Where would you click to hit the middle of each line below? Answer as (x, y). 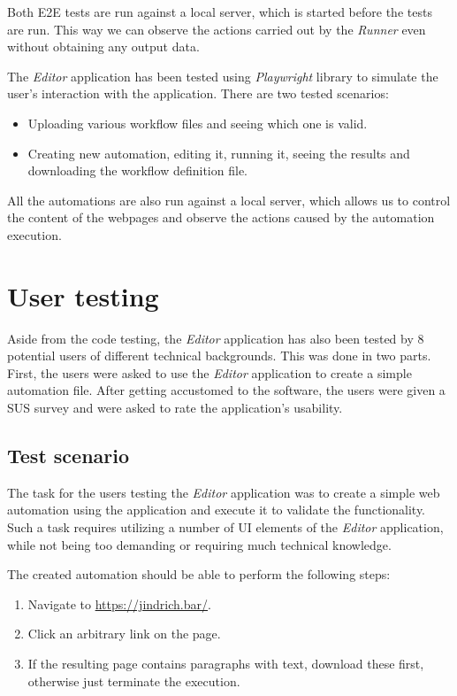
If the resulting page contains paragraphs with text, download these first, (226, 663)
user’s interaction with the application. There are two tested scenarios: (198, 93)
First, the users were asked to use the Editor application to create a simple (209, 372)
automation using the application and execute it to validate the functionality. (217, 510)
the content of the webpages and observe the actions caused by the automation (221, 217)
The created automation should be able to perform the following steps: (199, 574)
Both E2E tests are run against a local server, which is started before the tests (220, 12)
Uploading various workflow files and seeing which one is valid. (198, 123)
